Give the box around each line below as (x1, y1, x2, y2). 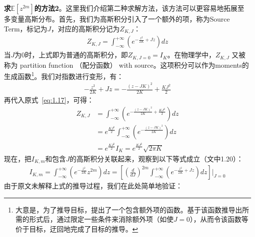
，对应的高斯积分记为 (51, 23, 120, 33)
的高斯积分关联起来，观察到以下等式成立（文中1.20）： (70, 153, 243, 163)
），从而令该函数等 (190, 214, 249, 224)
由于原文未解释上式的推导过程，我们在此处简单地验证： (4, 181, 182, 191)
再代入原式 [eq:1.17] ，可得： (4, 95, 94, 105)
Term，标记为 (4, 23, 48, 33)
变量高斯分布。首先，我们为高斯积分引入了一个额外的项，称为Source (10, 14, 230, 24)
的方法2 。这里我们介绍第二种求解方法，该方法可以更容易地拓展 (34, 3, 238, 13)
